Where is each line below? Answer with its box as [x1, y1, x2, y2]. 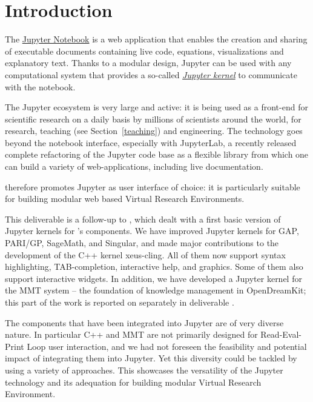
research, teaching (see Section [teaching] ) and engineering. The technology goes [5, 124, 303, 137]
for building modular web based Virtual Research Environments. [5, 192, 245, 205]
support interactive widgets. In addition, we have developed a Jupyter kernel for [5, 272, 302, 284]
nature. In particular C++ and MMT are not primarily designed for [5, 328, 258, 341]
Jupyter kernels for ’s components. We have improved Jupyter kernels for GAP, [5, 224, 299, 237]
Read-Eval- [260, 328, 302, 341]
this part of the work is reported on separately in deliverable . [5, 296, 234, 308]
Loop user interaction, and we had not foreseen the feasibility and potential [27, 340, 307, 352]
